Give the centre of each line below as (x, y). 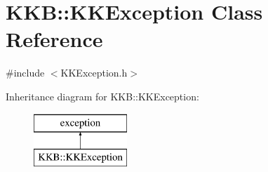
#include (25, 73)
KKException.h (94, 73)
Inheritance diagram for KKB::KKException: (102, 96)
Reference (54, 39)
